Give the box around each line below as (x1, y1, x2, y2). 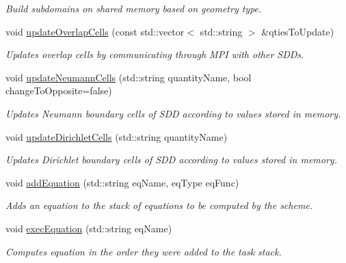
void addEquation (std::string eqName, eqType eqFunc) (5, 175, 239, 189)
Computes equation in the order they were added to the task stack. (5, 244, 282, 258)
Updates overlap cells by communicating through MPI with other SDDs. (5, 47, 304, 61)
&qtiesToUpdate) (261, 24, 334, 38)
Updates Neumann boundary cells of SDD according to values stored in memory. (5, 106, 341, 120)
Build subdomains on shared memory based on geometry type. (5, 1, 262, 15)
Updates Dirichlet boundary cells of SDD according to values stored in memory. (5, 152, 337, 167)
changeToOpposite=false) (5, 83, 112, 98)
